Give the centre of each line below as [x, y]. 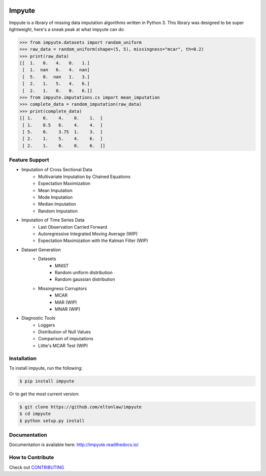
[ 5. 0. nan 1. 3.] [56, 77]
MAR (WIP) [66, 302]
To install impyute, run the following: [46, 368]
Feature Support [29, 160]
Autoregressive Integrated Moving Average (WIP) [88, 234]
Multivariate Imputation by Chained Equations [84, 177]
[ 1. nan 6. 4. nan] [56, 70]
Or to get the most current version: [44, 394]
